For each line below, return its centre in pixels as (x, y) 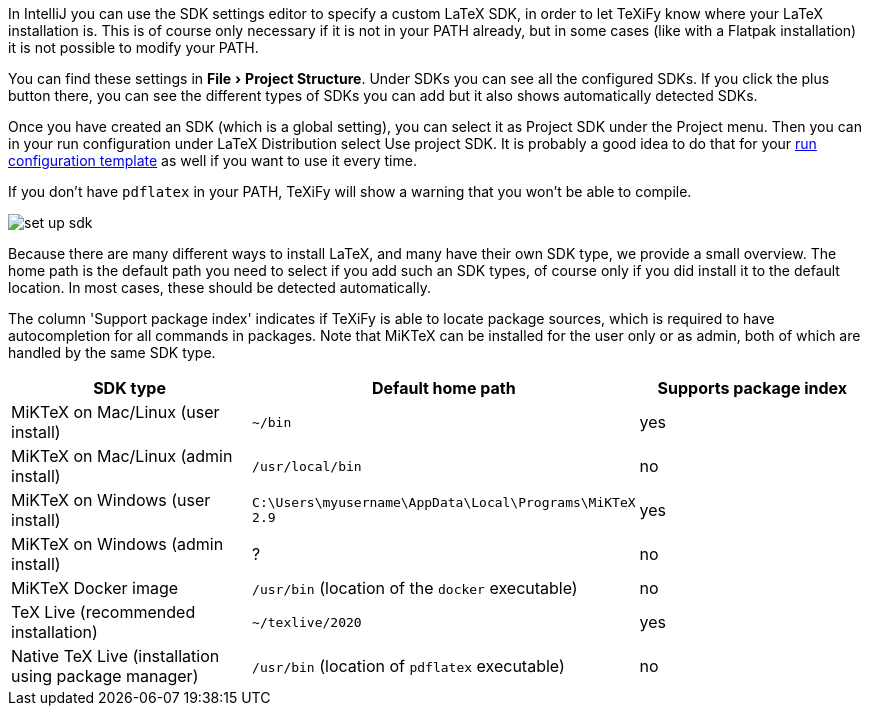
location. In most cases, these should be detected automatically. (219, 287)
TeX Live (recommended (103, 612)
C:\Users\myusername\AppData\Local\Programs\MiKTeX (444, 502)
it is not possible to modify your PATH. (133, 47)
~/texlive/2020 (307, 622)
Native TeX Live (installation (115, 656)
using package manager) (105, 676)
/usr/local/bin (307, 466)
